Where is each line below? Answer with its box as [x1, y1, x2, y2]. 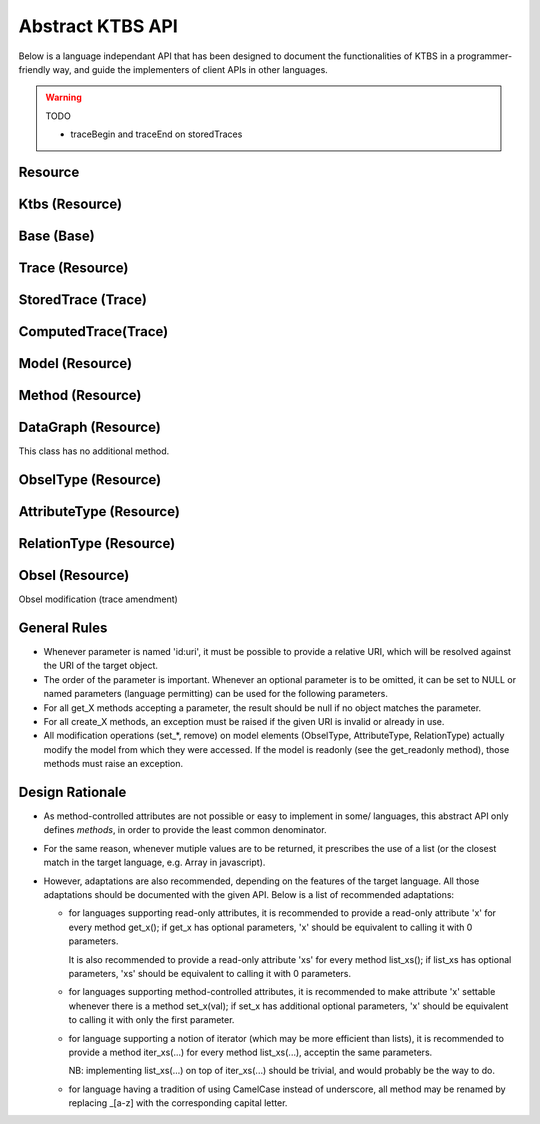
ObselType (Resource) [18, 471, 162, 488]
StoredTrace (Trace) [18, 291, 148, 308]
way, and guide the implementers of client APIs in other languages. [52, 63, 329, 75]
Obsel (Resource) [18, 567, 130, 584]
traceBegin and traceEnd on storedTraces [70, 128, 243, 140]
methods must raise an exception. [43, 758, 184, 770]
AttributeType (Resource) [18, 503, 180, 520]
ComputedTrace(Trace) [18, 323, 169, 340]
